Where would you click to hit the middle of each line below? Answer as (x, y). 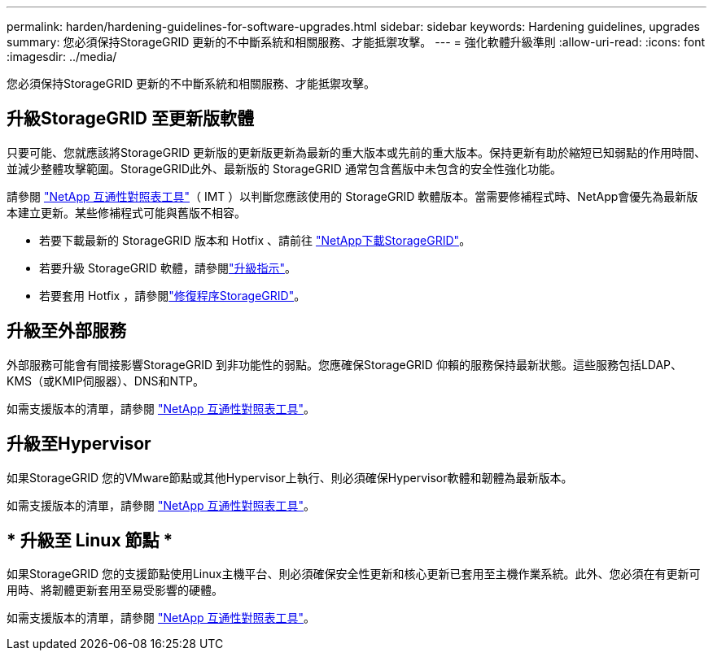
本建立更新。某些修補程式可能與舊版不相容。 (126, 212)
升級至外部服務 (66, 331)
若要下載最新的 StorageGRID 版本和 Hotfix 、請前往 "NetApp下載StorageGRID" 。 (255, 240)
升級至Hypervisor (79, 444)
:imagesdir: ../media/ (62, 57)
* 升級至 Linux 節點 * (90, 540)
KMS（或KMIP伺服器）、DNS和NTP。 (105, 381)
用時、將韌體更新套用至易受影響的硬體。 (115, 590)
